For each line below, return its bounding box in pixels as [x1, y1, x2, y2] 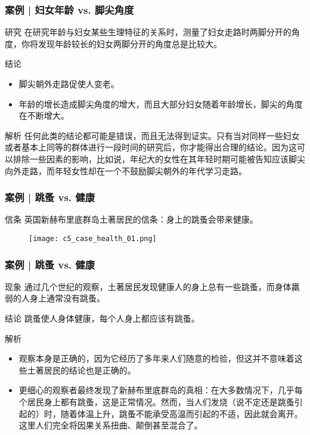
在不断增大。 [18, 109, 69, 122]
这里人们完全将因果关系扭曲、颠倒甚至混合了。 [18, 419, 203, 431]
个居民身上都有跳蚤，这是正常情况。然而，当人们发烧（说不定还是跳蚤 [18, 396, 294, 408]
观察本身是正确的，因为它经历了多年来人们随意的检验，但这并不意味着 [18, 352, 294, 365]
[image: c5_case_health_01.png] [29, 234, 157, 243]
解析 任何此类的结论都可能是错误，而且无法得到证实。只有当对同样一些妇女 [5, 129, 300, 141]
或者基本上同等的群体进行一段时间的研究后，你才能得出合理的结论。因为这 [5, 141, 297, 153]
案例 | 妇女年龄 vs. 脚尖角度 [5, 2, 134, 17]
